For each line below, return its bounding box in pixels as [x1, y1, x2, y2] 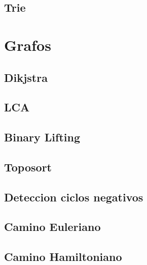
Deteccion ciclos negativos [4, 189, 143, 204]
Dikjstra [4, 69, 48, 85]
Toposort [4, 159, 52, 174]
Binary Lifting [4, 129, 80, 145]
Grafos [4, 34, 51, 55]
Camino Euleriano [4, 219, 101, 234]
